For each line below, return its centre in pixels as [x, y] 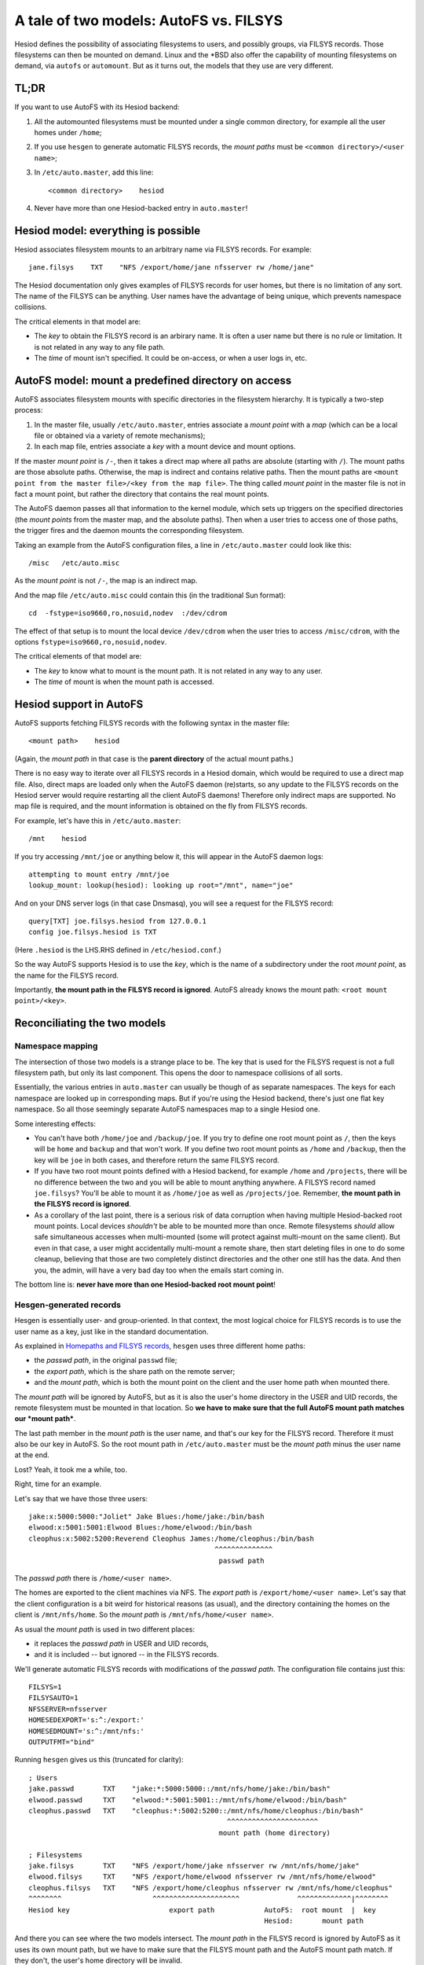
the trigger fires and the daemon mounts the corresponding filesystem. [130, 531]
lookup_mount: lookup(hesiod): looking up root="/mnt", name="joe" [161, 885]
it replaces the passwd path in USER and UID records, [121, 1644]
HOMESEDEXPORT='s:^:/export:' [87, 1720]
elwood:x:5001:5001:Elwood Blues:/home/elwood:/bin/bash [141, 1528]
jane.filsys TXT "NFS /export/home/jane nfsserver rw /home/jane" [171, 268]
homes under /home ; [68, 133]
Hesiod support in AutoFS [79, 704]
